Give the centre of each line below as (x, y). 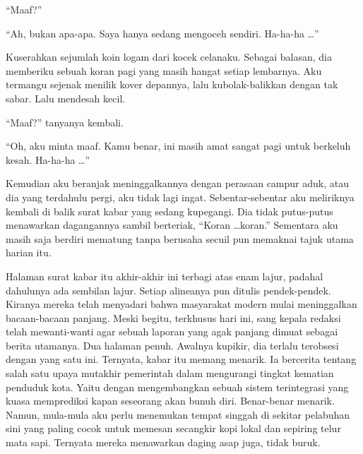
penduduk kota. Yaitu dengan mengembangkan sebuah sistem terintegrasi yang (177, 387)
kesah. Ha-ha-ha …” (48, 159)
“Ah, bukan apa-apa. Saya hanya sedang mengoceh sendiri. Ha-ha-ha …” (162, 33)
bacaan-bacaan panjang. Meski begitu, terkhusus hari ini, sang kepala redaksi (173, 317)
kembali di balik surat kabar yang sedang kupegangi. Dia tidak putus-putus (169, 211)
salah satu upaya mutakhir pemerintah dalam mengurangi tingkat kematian (170, 373)
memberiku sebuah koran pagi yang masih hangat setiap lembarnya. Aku (164, 70)
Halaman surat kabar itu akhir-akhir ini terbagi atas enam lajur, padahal (165, 276)
